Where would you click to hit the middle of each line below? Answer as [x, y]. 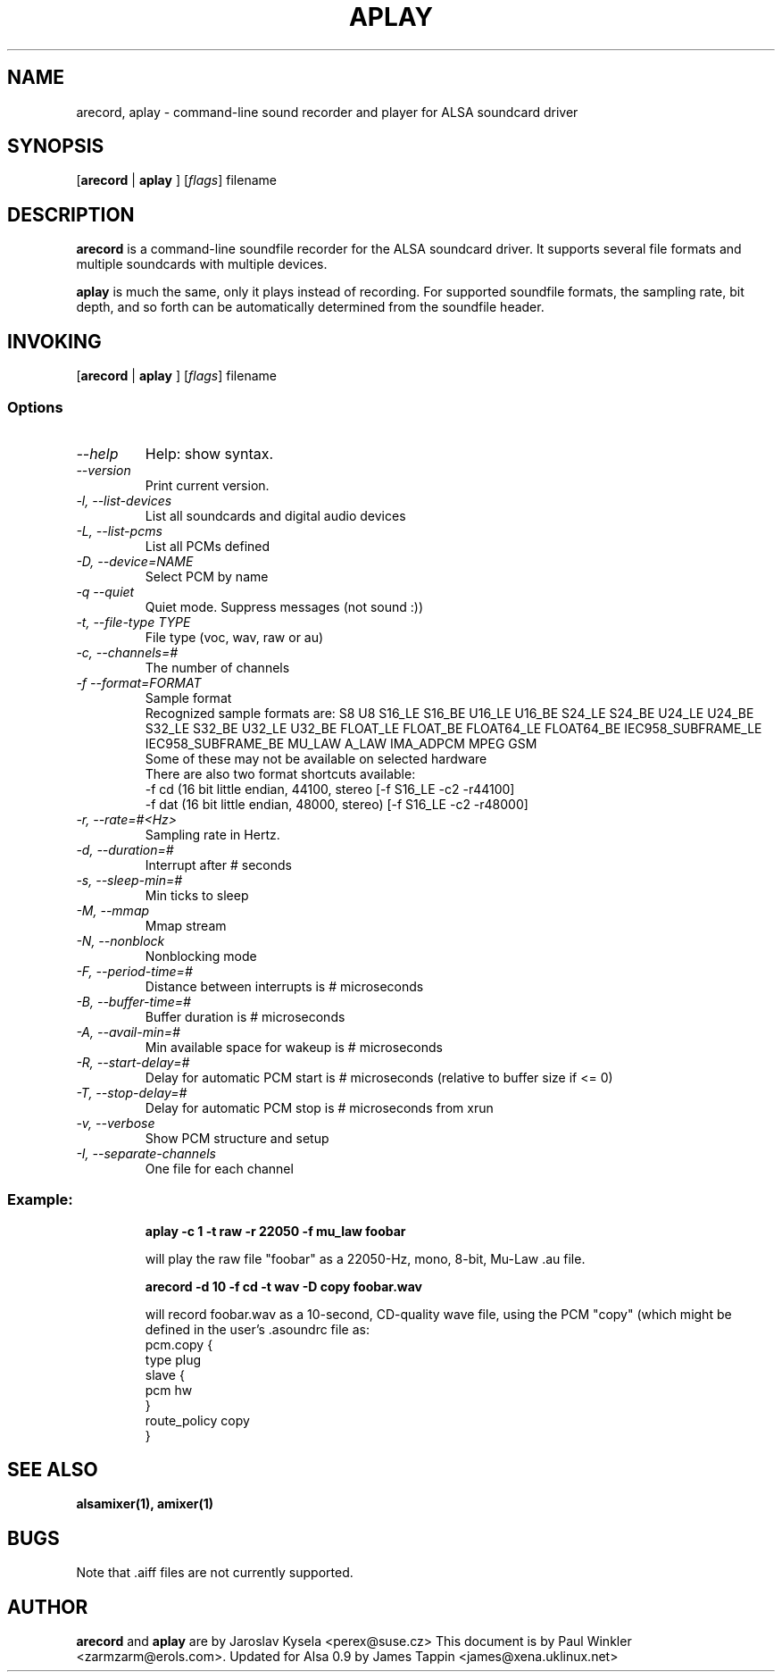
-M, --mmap [113, 910]
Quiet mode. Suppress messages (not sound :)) [284, 606]
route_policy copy [197, 1420]
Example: [40, 1200]
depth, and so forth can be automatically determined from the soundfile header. [310, 307]
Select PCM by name [207, 576]
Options [35, 407]
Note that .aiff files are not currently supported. [215, 1573]
